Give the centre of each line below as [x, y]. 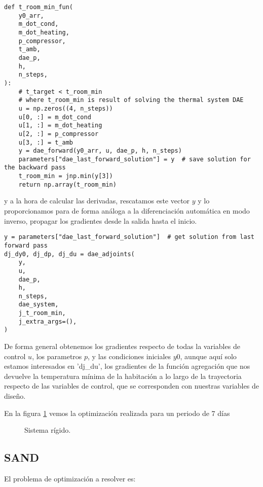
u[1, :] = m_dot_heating [60, 126]
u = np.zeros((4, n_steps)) [66, 108]
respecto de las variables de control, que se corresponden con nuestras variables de [131, 386]
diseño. [15, 396]
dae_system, [39, 305]
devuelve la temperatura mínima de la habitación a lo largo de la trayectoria [123, 376]
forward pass [26, 245]
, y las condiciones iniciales [129, 356]
